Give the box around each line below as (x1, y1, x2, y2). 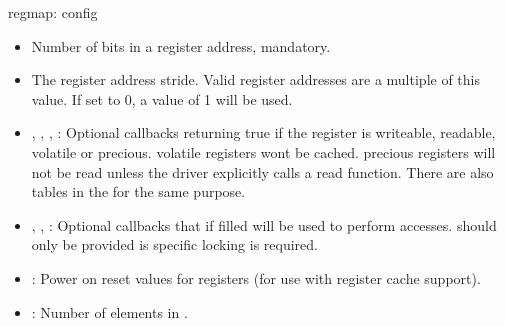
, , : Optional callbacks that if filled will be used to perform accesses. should (31, 214, 497, 235)
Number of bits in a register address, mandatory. (31, 35, 331, 56)
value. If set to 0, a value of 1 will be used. (31, 88, 293, 109)
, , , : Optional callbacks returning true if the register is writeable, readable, (31, 122, 496, 143)
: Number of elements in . (31, 301, 188, 322)
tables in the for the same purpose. (31, 181, 246, 202)
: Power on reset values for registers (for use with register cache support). (31, 267, 481, 288)
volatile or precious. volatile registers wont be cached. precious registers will (31, 141, 496, 162)
